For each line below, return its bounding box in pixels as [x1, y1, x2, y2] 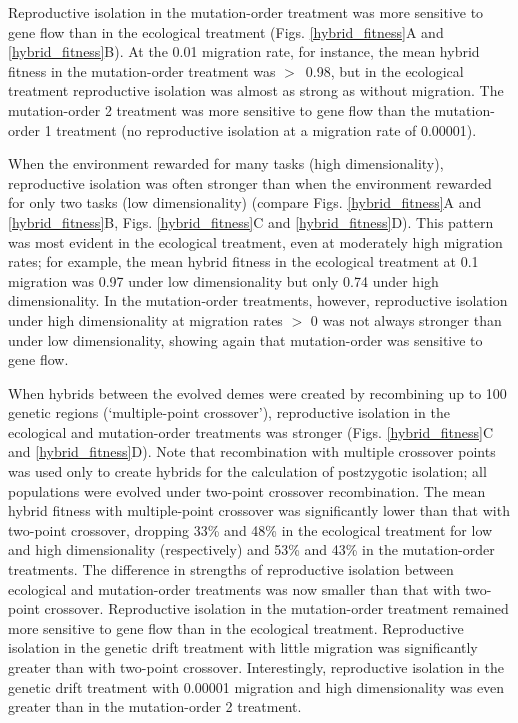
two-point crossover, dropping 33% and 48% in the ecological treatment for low [8, 519, 493, 540]
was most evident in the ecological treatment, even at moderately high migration [8, 231, 503, 252]
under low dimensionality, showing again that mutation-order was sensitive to [8, 329, 483, 350]
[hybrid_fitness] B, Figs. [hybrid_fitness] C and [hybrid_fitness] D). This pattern [8, 211, 494, 232]
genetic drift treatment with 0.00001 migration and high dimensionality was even [8, 676, 505, 697]
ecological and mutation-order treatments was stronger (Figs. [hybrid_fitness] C [8, 421, 494, 442]
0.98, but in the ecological [305, 60, 464, 81]
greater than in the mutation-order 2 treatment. [8, 696, 302, 717]
